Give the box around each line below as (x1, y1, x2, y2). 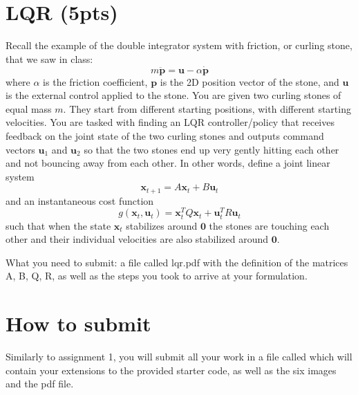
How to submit (6, 309, 151, 338)
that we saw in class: (6, 51, 93, 66)
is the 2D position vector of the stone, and (160, 74, 339, 89)
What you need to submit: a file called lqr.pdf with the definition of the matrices (6, 255, 348, 269)
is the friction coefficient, (43, 74, 148, 89)
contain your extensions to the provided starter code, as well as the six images (6, 362, 337, 377)
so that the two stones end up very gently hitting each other (84, 142, 339, 156)
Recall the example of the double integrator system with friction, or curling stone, (6, 38, 352, 53)
